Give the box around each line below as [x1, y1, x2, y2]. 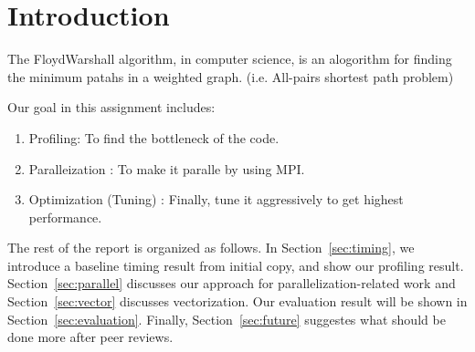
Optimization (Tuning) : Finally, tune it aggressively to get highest [28, 190, 404, 209]
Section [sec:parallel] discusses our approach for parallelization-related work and [7, 274, 456, 293]
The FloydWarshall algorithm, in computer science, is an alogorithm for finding [7, 49, 452, 68]
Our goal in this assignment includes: [7, 98, 216, 117]
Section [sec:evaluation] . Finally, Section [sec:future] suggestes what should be [7, 309, 446, 328]
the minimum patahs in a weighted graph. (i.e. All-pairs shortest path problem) [7, 67, 454, 86]
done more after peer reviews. [7, 327, 174, 347]
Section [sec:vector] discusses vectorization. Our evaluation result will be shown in [7, 292, 468, 311]
